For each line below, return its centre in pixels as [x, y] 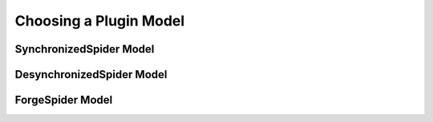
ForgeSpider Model [64, 100]
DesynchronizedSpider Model [91, 75]
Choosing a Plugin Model [100, 21]
